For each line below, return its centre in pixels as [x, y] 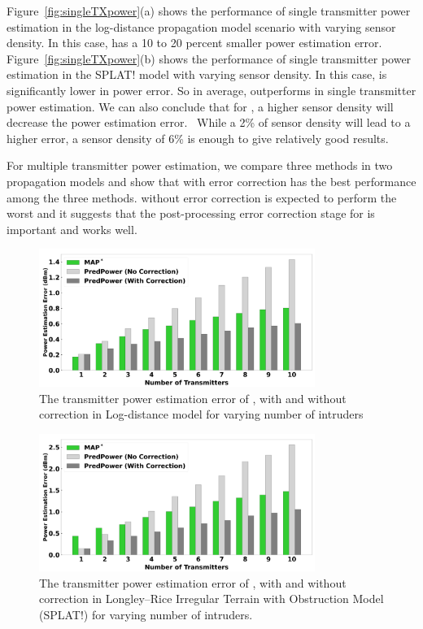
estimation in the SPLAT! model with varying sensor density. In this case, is [197, 74]
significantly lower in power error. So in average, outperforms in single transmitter [211, 90]
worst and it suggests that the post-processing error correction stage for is [191, 213]
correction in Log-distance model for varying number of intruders [201, 414]
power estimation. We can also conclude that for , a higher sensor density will [200, 106]
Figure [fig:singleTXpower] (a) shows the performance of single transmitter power [209, 11]
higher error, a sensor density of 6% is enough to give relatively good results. [198, 138]
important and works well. [72, 229]
